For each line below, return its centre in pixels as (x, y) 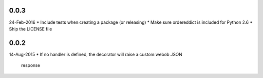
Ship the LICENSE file (30, 29)
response (31, 65)
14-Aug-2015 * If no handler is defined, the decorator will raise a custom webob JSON (96, 54)
